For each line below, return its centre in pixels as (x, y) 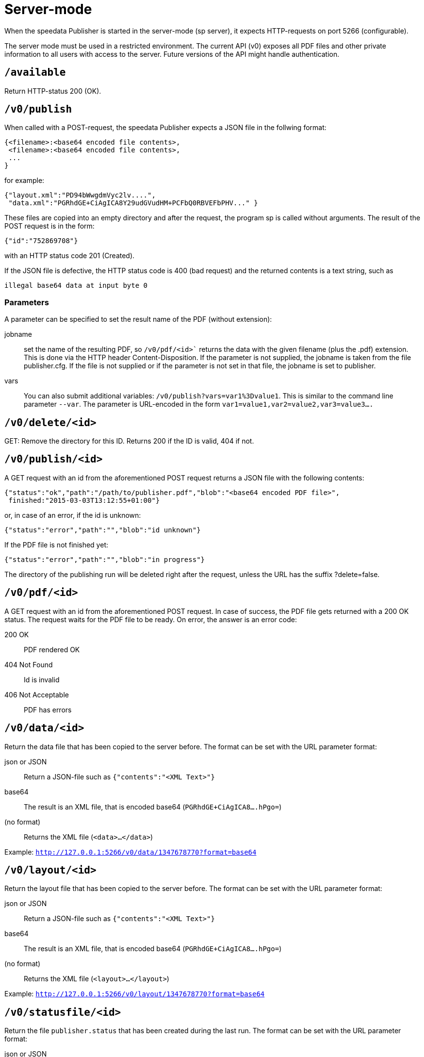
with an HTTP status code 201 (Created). (70, 256)
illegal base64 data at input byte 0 (76, 286)
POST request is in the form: (49, 226)
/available (35, 73)
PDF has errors (48, 710)
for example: (24, 181)
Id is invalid (42, 679)
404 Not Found (29, 664)
